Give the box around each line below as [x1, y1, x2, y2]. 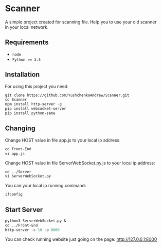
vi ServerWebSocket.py [5, 174, 51, 179]
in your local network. [5, 24, 49, 30]
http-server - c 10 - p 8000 [5, 227, 60, 232]
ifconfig [5, 192, 23, 197]
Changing [5, 124, 36, 133]
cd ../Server [5, 169, 32, 174]
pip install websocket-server [5, 106, 67, 111]
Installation [5, 71, 40, 79]
